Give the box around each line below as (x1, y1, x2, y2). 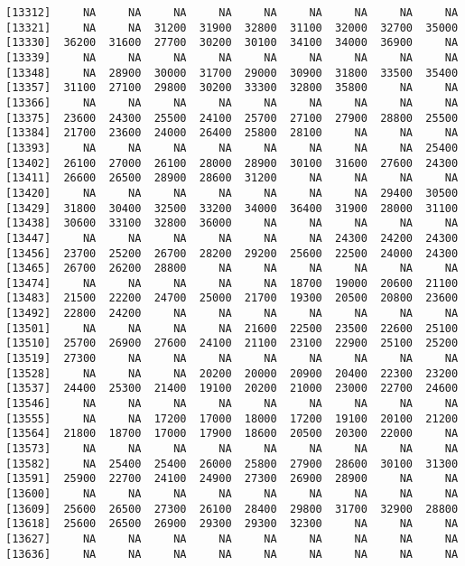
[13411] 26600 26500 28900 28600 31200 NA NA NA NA (5, 172, 459, 185)
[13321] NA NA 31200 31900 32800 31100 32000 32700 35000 (5, 21, 459, 34)
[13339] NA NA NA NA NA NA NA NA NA (5, 51, 459, 64)
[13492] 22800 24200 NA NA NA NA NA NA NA (5, 307, 459, 320)
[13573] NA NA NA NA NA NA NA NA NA (5, 442, 459, 456)
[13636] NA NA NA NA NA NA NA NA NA (5, 547, 459, 561)
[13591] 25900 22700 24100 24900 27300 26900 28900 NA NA (5, 472, 459, 486)
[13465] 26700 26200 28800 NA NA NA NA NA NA (5, 262, 459, 275)
